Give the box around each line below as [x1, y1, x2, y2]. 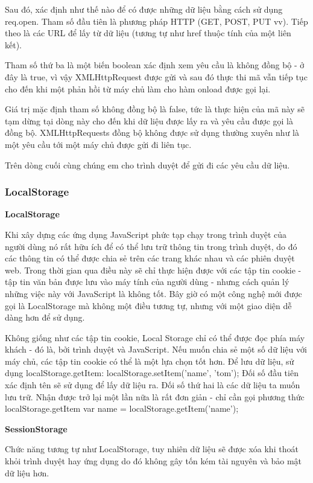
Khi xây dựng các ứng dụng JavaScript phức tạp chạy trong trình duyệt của [5, 228, 287, 240]
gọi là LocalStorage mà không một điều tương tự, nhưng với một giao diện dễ [5, 299, 292, 312]
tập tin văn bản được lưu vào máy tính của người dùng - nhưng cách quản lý [5, 275, 289, 288]
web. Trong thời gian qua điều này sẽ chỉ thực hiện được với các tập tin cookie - [5, 263, 302, 276]
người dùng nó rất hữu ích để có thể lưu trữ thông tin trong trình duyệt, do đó [5, 240, 297, 252]
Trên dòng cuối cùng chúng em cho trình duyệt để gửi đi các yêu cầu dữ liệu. [5, 158, 290, 171]
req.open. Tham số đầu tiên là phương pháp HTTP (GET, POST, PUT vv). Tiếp [5, 14, 308, 27]
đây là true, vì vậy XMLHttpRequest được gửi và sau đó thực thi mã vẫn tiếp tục [5, 70, 308, 83]
